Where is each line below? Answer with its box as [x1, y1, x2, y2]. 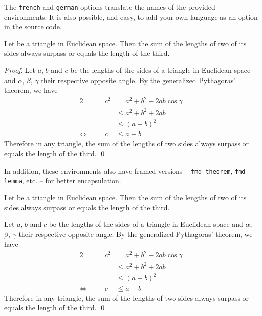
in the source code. [4, 21, 62, 32]
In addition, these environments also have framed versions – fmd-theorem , [4, 165, 233, 176]
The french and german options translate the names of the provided [4, 2, 215, 12]
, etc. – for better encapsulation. [22, 175, 121, 186]
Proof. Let [4, 65, 35, 75]
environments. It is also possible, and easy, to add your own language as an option [4, 11, 258, 22]
